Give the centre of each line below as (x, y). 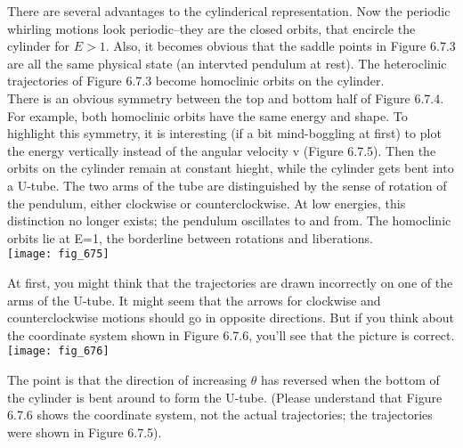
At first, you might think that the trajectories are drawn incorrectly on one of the (230, 282)
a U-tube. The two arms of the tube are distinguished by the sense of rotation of (227, 185)
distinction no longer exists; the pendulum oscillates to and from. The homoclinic (229, 220)
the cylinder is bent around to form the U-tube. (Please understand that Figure (225, 397)
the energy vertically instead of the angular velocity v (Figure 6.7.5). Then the (222, 150)
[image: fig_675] (58, 254)
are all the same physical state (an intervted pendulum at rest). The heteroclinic (227, 63)
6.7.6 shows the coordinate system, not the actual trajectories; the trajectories (220, 415)
